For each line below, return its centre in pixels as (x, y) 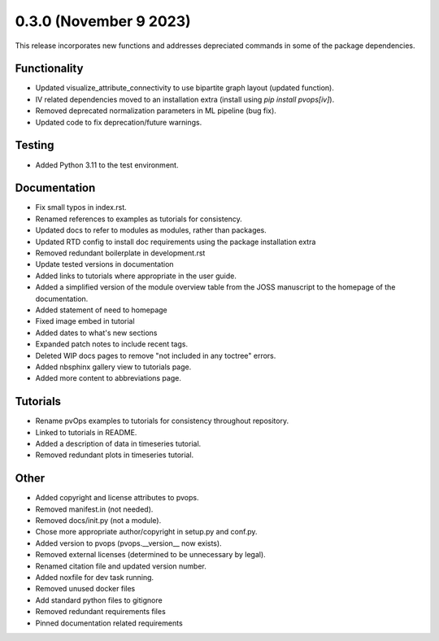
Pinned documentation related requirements (109, 623)
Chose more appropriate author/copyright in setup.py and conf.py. (146, 532)
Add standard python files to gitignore (99, 600)
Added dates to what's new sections (96, 333)
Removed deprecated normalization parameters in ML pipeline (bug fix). (156, 111)
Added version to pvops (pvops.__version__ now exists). (129, 543)
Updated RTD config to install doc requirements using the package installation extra (176, 242)
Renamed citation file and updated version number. (121, 566)
